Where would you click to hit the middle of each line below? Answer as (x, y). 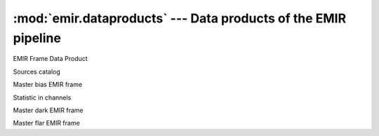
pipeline (37, 38)
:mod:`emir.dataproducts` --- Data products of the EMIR (180, 18)
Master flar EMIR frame (46, 123)
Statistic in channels (42, 97)
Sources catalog (37, 72)
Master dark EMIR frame (48, 110)
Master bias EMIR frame (48, 85)
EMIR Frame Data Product (50, 59)
